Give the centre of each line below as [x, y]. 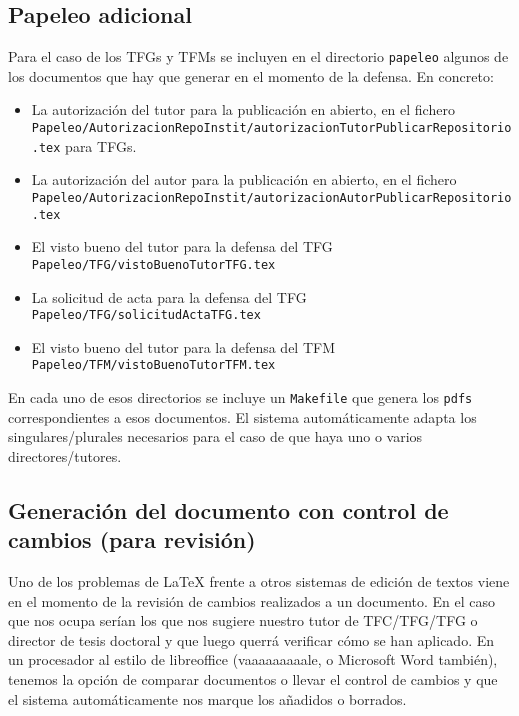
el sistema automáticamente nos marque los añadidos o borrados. [207, 698]
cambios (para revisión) [132, 539]
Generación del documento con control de [228, 509]
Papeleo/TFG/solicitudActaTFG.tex [146, 315]
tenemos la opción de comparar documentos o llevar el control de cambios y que [253, 679]
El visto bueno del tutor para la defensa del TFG [182, 246]
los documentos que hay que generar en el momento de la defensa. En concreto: [251, 75]
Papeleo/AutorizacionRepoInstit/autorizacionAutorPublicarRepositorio [271, 197]
